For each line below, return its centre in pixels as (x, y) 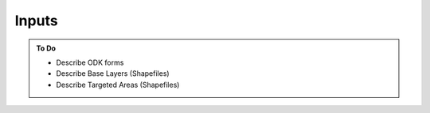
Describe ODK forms (90, 62)
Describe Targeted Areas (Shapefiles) (118, 85)
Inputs (37, 21)
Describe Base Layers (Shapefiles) (113, 73)
